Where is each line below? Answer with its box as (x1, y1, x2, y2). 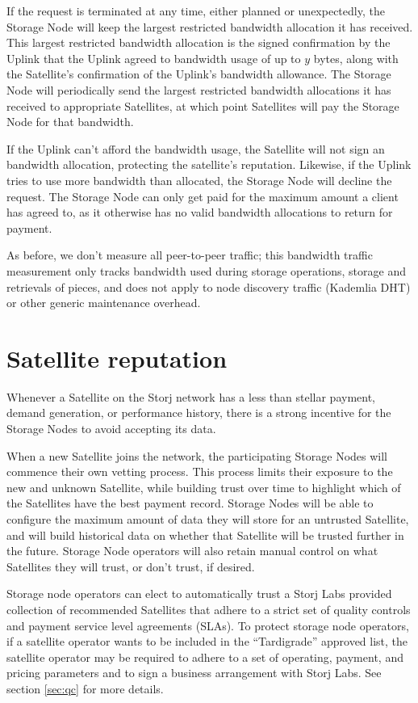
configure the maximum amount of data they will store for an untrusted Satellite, (6, 510, 409, 527)
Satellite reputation (6, 341, 228, 374)
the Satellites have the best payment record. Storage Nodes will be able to (6, 495, 374, 511)
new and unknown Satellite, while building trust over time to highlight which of (6, 478, 401, 495)
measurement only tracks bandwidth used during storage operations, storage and (6, 262, 406, 279)
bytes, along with (313, 49, 399, 66)
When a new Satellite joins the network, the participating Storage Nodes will (6, 447, 388, 464)
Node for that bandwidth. (6, 113, 134, 130)
